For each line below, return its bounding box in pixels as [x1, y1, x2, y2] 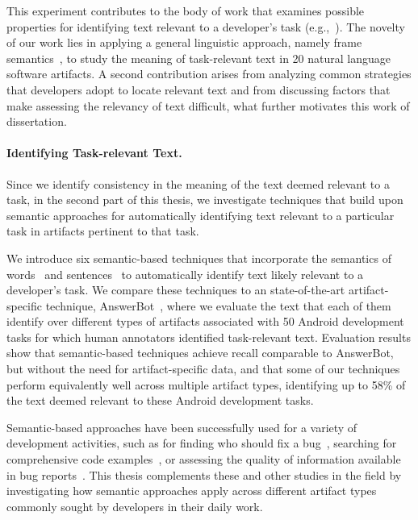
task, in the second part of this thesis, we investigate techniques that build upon [6, 191, 403, 208]
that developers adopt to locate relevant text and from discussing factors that [6, 81, 391, 98]
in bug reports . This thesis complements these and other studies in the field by [6, 466, 402, 483]
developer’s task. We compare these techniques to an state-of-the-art [6, 281, 345, 298]
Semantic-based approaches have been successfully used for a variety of [6, 418, 357, 435]
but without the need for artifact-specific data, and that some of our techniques [6, 360, 400, 377]
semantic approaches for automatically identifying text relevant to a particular [6, 206, 395, 223]
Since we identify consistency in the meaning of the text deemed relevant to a [6, 175, 390, 192]
